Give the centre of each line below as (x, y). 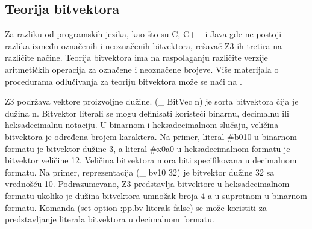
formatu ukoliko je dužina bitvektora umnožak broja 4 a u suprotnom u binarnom (156, 195)
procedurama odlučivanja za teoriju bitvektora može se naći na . (123, 81)
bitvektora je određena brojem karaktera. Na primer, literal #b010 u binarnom (151, 136)
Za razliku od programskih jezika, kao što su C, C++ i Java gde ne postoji (143, 34)
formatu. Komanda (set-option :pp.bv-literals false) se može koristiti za (136, 207)
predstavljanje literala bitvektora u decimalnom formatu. (110, 219)
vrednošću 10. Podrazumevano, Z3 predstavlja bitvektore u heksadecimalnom (147, 184)
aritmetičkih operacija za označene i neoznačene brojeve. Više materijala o (142, 69)
